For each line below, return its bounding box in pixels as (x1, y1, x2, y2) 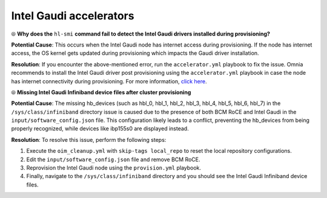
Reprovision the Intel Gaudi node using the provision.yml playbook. (26, 164, 202, 171)
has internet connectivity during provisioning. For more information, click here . (11, 77, 207, 85)
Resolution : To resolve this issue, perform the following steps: (11, 136, 167, 143)
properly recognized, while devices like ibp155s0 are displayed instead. (11, 125, 189, 132)
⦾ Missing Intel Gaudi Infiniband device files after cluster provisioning (11, 88, 191, 96)
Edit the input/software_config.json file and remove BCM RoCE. (26, 156, 200, 163)
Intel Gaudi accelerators (11, 9, 134, 22)
